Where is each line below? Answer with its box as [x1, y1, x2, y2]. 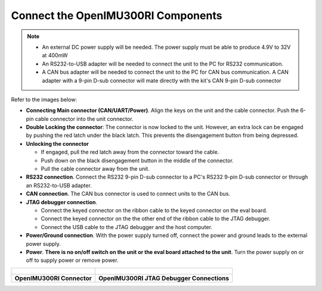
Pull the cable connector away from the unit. [41, 165, 150, 173]
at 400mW [42, 52, 68, 59]
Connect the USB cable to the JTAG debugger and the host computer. [41, 223, 213, 230]
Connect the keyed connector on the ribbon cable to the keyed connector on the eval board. [41, 206, 268, 214]
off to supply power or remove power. [26, 256, 119, 264]
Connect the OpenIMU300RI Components [11, 9, 222, 22]
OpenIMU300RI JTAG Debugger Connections [98, 274, 230, 282]
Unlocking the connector [26, 140, 89, 147]
